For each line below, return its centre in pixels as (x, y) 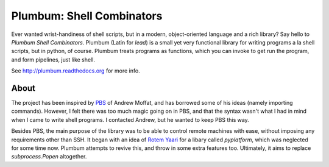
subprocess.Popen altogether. (49, 157)
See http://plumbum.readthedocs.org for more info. (76, 71)
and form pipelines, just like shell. (53, 59)
